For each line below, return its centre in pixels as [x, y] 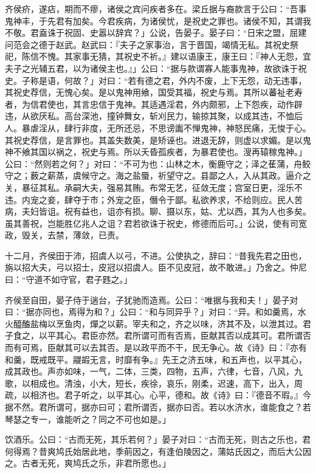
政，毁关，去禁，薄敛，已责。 [64, 235]
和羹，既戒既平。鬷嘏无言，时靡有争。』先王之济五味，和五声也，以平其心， [156, 359]
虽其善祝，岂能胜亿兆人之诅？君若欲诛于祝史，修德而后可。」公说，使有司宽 [156, 223]
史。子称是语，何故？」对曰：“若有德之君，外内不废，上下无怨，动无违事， [156, 80]
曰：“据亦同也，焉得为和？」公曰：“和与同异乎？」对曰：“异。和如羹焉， [151, 312]
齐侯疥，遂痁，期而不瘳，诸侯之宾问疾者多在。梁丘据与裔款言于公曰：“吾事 [156, 9]
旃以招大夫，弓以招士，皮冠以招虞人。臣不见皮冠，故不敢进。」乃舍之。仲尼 [156, 267]
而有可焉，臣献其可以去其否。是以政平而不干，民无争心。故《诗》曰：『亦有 [156, 347]
